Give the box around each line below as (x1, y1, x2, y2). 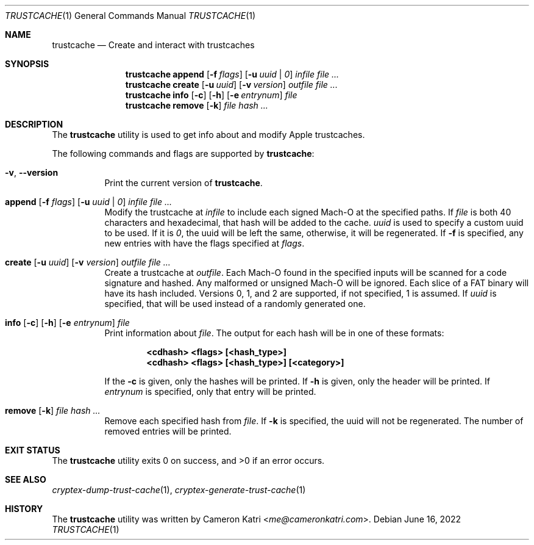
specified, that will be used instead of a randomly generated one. (104, 298, 366, 309)
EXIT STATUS (5, 445, 60, 455)
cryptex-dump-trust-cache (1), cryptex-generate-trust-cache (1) (52, 485, 306, 495)
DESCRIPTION (5, 119, 63, 129)
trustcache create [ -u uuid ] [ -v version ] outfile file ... (125, 79, 338, 90)
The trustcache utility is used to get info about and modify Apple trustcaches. (52, 129, 365, 140)
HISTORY (5, 503, 43, 514)
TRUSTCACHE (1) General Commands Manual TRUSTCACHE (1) (5, 10, 256, 21)
